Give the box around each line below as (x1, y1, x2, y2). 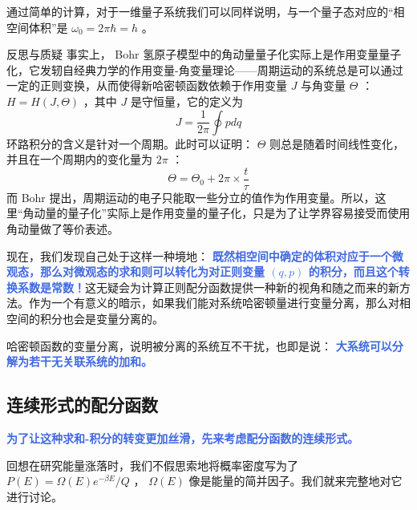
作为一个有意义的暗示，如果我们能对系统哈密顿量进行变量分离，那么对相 (28, 294, 411, 311)
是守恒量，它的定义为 (130, 92, 243, 109)
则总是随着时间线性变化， (269, 135, 405, 152)
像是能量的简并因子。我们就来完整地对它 (188, 472, 403, 489)
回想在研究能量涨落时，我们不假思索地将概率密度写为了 (6, 456, 298, 473)
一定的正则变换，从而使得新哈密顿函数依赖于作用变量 (6, 77, 287, 94)
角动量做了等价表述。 (6, 221, 119, 237)
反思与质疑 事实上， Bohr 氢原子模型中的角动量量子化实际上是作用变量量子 (6, 46, 402, 63)
